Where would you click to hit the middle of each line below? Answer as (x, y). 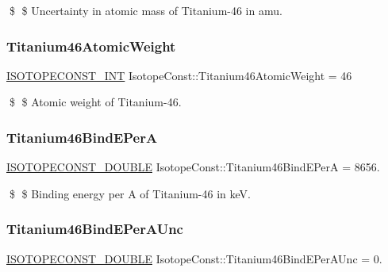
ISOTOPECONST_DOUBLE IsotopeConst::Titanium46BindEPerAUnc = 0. (194, 258)
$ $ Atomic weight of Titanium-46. (95, 102)
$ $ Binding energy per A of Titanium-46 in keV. (130, 193)
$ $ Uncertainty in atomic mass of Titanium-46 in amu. (146, 10)
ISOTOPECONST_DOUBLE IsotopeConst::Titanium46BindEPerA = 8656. (193, 167)
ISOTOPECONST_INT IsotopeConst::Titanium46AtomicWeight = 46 (179, 75)
